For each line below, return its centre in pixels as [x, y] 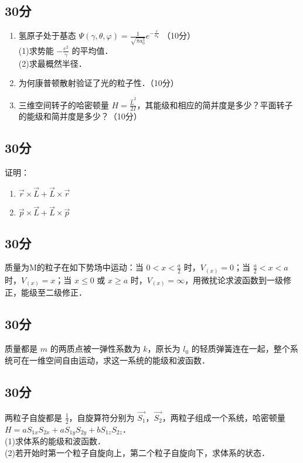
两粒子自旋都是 [33, 417]
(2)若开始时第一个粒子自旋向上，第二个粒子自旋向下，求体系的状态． [137, 452]
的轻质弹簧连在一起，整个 [241, 349]
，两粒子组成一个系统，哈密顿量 [224, 417]
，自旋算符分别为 [102, 417]
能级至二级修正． [54, 292]
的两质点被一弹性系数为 [95, 349]
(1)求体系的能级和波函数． [55, 441]
